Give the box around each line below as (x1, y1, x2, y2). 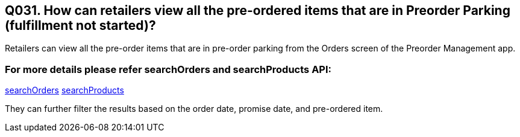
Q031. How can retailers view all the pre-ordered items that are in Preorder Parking (5, 3, 510, 18)
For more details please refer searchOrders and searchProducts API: (5, 63, 332, 75)
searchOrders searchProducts (5, 85, 124, 96)
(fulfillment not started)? (5, 18, 156, 33)
